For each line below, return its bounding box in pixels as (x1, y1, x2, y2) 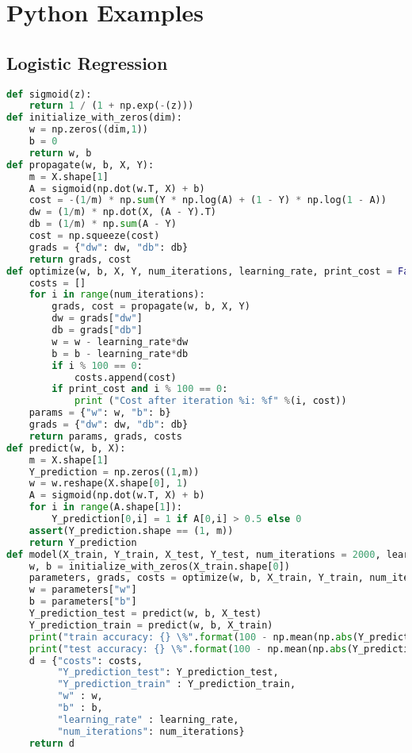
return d (29, 737, 74, 749)
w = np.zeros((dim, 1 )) (29, 124, 149, 136)
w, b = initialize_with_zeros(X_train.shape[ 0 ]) (29, 560, 290, 572)
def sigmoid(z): (6, 88, 92, 100)
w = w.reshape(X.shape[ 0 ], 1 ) (29, 478, 189, 490)
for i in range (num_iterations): (29, 289, 205, 301)
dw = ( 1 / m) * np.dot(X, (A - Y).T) (29, 206, 216, 218)
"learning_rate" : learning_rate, (57, 713, 239, 725)
